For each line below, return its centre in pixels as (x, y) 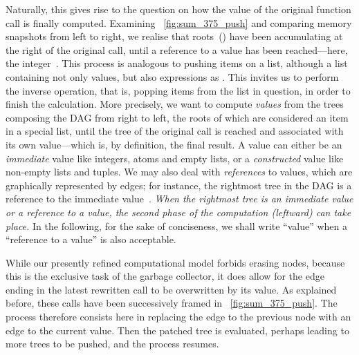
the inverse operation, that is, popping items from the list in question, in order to (178, 90)
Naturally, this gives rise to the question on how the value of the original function (178, 9)
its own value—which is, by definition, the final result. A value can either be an (174, 144)
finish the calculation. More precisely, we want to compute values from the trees (175, 104)
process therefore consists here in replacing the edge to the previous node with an (178, 317)
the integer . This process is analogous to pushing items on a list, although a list (177, 63)
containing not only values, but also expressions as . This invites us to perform (172, 76)
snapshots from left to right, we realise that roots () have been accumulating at (174, 36)
